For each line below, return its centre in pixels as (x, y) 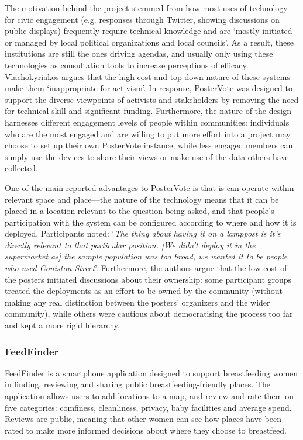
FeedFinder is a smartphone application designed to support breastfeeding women (151, 373)
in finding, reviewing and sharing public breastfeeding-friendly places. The (137, 384)
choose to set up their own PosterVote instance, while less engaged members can (149, 145)
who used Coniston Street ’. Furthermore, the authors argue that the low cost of (146, 268)
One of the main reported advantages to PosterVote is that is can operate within (149, 187)
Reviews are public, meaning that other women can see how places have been (143, 419)
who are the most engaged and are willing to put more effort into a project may (148, 134)
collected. (21, 168)
